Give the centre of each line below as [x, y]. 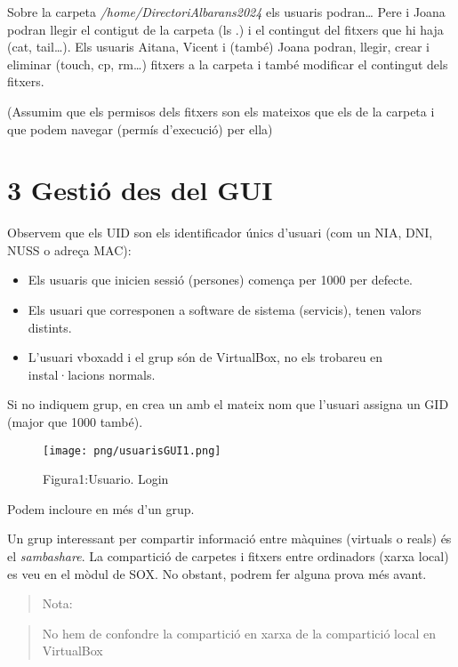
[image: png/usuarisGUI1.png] [132, 450]
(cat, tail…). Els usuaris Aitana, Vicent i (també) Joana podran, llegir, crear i [218, 47]
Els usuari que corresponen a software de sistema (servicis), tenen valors [225, 310]
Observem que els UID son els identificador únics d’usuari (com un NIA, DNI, [220, 233]
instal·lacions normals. [92, 374]
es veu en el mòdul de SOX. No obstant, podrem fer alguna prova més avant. [217, 573]
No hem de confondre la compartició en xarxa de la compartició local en [239, 633]
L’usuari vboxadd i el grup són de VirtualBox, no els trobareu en [205, 357]
